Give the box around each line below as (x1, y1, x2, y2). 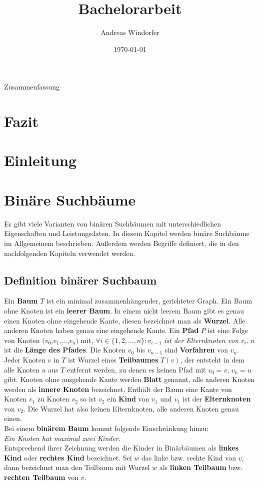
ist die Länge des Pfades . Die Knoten (4, 344, 125, 355)
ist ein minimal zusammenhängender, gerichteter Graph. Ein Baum (46, 295, 252, 306)
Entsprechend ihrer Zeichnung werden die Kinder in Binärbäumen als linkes (4, 442, 239, 453)
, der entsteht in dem (180, 354, 244, 364)
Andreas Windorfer (100, 27, 159, 37)
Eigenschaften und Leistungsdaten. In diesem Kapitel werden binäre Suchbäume (4, 228, 249, 238)
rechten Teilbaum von (4, 472, 78, 482)
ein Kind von (107, 393, 149, 404)
